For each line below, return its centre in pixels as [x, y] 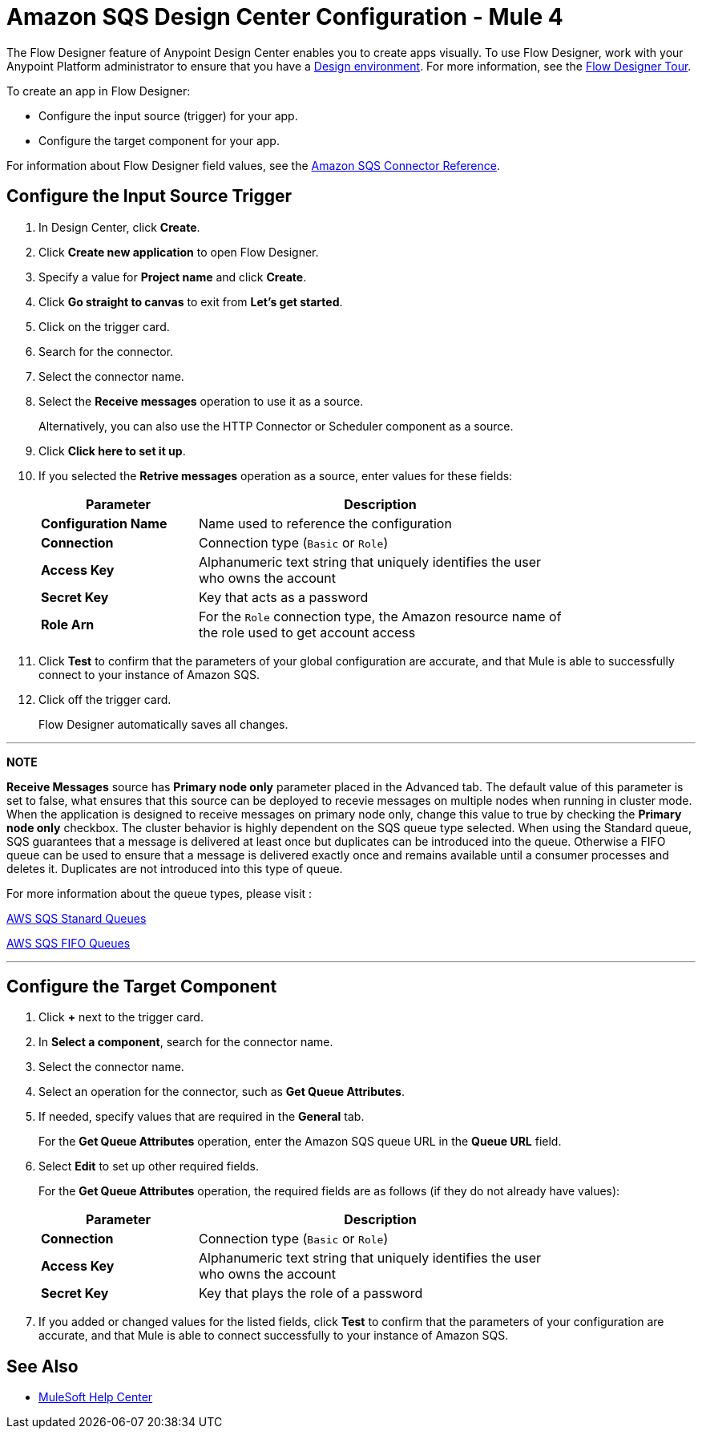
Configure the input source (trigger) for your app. [168, 115]
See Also [42, 1366]
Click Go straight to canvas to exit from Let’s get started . [191, 301]
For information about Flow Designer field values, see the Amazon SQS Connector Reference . [253, 165]
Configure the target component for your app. [159, 140]
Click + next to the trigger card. [121, 1017]
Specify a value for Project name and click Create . [173, 277]
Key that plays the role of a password [311, 1294]
